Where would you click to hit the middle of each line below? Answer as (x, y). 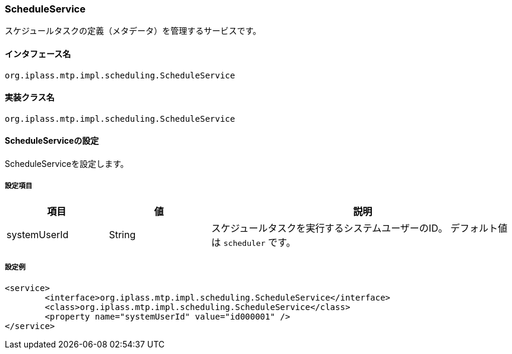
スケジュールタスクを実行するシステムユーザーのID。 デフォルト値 (359, 228)
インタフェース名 (38, 53)
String (122, 234)
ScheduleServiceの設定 (52, 141)
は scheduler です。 (253, 242)
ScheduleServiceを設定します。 (67, 164)
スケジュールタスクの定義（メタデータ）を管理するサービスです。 (133, 31)
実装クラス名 (30, 97)
